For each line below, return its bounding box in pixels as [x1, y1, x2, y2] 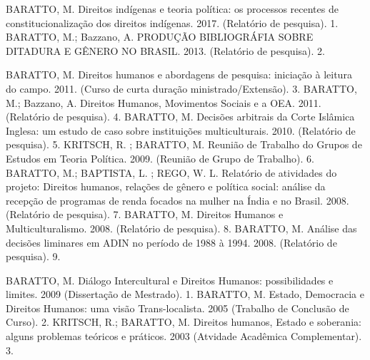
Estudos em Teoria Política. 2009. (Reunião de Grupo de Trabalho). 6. [6, 150, 314, 165]
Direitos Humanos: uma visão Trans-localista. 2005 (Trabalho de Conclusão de [6, 300, 349, 315]
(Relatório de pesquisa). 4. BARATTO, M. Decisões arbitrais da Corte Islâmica [6, 109, 355, 124]
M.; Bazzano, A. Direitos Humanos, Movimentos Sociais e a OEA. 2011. [6, 95, 321, 110]
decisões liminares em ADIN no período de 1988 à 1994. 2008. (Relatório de [6, 235, 337, 250]
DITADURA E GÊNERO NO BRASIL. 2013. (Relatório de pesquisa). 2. [6, 43, 325, 58]
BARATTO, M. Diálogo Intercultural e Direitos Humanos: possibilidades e [6, 272, 334, 287]
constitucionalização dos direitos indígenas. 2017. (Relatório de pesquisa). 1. [6, 15, 339, 30]
